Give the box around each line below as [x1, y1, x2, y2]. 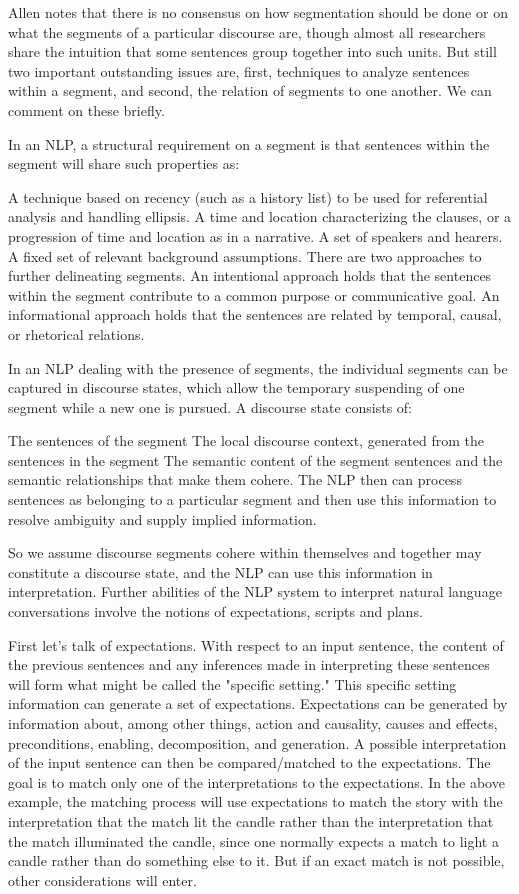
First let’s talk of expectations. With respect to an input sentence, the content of [8, 634, 504, 655]
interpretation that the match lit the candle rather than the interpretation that [8, 810, 494, 831]
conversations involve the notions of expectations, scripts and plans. [8, 601, 423, 622]
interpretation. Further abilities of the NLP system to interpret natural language [8, 581, 502, 602]
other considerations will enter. [8, 869, 197, 890]
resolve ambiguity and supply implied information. [8, 508, 317, 529]
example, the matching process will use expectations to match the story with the [8, 791, 503, 812]
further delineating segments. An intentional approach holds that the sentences [8, 265, 492, 286]
